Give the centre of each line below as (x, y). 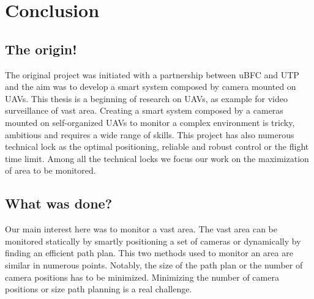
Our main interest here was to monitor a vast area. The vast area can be (141, 229)
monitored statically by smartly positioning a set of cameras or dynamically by (153, 241)
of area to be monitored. (50, 170)
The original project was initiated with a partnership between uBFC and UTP (152, 74)
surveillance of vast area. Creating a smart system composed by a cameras (144, 110)
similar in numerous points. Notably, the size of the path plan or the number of (154, 264)
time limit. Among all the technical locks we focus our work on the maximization (157, 158)
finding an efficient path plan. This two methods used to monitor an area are (149, 253)
